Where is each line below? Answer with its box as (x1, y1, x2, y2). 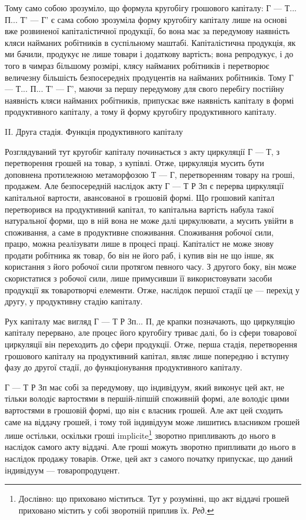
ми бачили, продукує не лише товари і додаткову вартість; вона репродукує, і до (5, 48, 294, 60)
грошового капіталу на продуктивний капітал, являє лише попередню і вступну (5, 349, 290, 362)
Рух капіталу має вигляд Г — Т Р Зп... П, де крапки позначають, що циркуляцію (5, 314, 295, 327)
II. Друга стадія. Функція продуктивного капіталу (5, 125, 183, 137)
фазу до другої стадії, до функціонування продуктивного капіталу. (5, 361, 242, 373)
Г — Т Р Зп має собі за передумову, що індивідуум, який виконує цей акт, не (5, 380, 285, 393)
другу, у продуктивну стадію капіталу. (5, 295, 143, 307)
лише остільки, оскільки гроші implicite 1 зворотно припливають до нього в (5, 428, 276, 441)
